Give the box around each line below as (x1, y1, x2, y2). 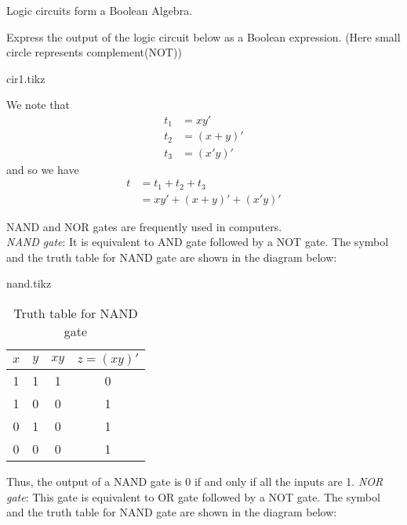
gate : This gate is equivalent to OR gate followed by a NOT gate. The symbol (6, 488, 380, 505)
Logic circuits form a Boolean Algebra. (6, 2, 193, 18)
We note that (6, 96, 70, 113)
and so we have (6, 161, 79, 177)
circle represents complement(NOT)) (6, 44, 182, 60)
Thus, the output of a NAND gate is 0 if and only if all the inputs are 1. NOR (6, 473, 383, 489)
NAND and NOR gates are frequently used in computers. (6, 218, 282, 234)
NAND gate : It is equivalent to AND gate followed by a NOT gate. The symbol (6, 234, 389, 250)
